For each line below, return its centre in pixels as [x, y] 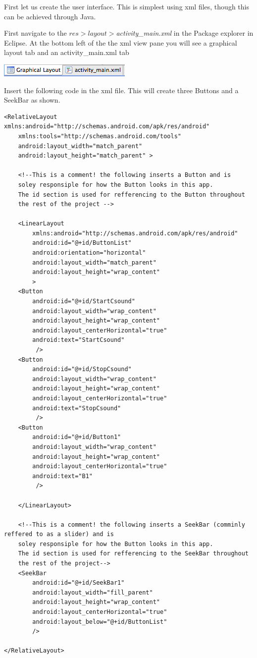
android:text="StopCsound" [77, 408]
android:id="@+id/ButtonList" [82, 243]
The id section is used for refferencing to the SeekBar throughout [133, 554]
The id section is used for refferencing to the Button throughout [131, 194]
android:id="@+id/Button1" [77, 437]
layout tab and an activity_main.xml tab [67, 52]
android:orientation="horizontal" [89, 253]
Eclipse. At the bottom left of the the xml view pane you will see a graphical [121, 42]
